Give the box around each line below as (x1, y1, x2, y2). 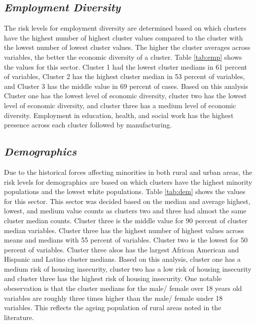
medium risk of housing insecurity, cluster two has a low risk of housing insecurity (4, 263, 252, 274)
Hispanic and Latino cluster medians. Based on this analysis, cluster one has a (4, 254, 241, 264)
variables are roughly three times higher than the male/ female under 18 (4, 292, 223, 303)
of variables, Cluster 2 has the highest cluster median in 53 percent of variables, (4, 71, 245, 81)
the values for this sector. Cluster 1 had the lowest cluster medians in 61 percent (4, 61, 248, 72)
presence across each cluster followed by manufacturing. (4, 120, 172, 130)
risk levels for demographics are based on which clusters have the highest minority (4, 176, 253, 187)
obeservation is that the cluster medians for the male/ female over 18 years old (4, 283, 242, 293)
